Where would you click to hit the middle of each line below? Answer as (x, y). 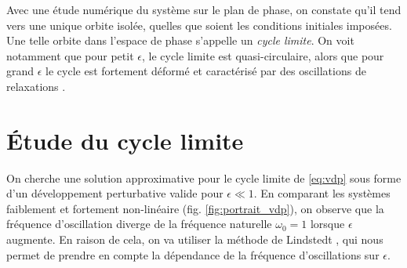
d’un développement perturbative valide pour (115, 193)
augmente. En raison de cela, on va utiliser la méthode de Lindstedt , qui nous (195, 239)
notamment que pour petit (70, 55)
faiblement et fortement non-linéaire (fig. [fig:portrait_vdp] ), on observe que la (195, 208)
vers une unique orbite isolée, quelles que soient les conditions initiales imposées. (199, 25)
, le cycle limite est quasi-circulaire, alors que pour (263, 55)
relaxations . (36, 86)
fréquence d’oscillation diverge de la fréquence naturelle (139, 224)
